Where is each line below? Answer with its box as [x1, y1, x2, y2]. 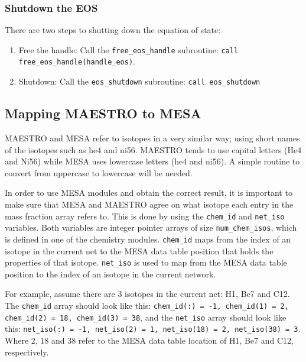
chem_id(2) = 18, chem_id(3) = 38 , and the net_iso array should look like [5, 311, 287, 323]
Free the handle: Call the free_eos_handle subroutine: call [18, 43, 239, 56]
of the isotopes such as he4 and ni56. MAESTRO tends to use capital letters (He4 [5, 143, 302, 156]
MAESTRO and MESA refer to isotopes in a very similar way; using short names [5, 131, 300, 144]
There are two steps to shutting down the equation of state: [5, 24, 221, 36]
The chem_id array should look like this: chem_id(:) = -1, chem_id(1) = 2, [5, 299, 289, 311]
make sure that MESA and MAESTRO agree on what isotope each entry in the [5, 198, 294, 210]
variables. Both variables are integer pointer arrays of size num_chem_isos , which [5, 221, 297, 234]
